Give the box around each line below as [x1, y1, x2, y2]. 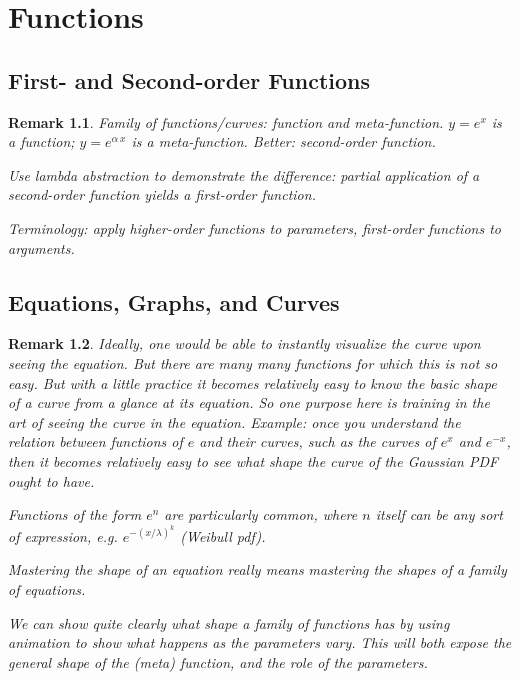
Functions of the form [8, 504, 142, 525]
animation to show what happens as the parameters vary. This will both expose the [8, 632, 512, 653]
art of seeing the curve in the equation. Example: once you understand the [8, 411, 461, 432]
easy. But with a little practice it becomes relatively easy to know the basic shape [8, 372, 497, 393]
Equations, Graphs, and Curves [8, 286, 340, 317]
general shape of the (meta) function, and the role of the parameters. [8, 651, 428, 672]
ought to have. [8, 470, 95, 491]
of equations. [8, 578, 86, 599]
